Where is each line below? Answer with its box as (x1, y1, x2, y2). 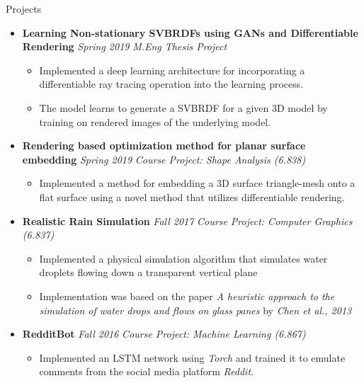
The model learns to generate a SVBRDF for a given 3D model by (39, 100, 328, 115)
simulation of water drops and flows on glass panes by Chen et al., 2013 (39, 302, 352, 317)
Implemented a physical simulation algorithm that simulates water (39, 251, 328, 265)
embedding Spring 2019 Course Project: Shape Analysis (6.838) (22, 152, 306, 166)
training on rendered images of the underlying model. (39, 114, 271, 129)
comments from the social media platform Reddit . (39, 364, 254, 379)
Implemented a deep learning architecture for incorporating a (39, 62, 305, 77)
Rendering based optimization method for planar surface (22, 138, 306, 153)
